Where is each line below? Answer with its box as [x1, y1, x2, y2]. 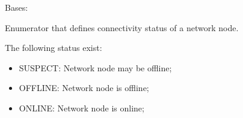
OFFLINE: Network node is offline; [19, 81, 149, 94]
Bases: [5, 1, 28, 13]
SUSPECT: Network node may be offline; [19, 61, 172, 74]
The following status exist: [5, 41, 102, 54]
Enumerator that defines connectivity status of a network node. [5, 21, 239, 34]
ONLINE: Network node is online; [19, 101, 144, 114]
